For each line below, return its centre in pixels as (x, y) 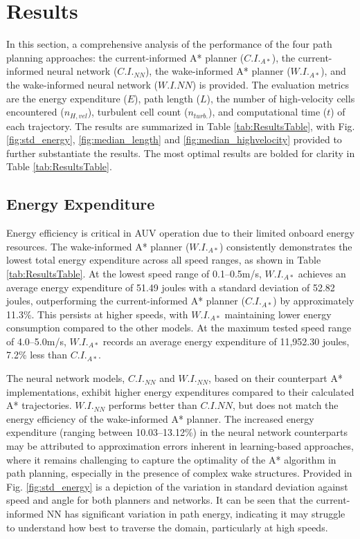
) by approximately (314, 301)
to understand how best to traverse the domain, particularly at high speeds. (167, 527)
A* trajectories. (39, 405)
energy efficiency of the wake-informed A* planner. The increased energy (160, 418)
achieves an (322, 273)
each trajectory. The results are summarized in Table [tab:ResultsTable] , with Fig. (181, 126)
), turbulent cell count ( (138, 112)
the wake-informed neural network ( (82, 84)
